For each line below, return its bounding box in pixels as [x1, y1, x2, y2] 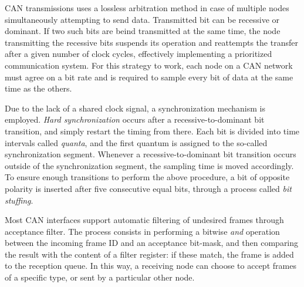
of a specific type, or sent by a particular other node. [5, 271, 195, 283]
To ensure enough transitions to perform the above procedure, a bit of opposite [5, 171, 290, 183]
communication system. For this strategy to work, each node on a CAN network [5, 59, 293, 71]
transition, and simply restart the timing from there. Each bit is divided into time [5, 124, 300, 137]
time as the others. [5, 82, 72, 94]
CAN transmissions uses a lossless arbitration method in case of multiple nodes [5, 2, 289, 13]
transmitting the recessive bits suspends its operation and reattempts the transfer [5, 36, 298, 48]
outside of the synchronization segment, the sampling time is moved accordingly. [5, 159, 294, 171]
